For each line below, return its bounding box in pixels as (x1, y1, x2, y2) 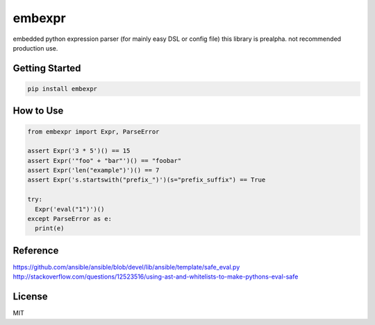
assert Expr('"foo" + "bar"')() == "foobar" (27, 157, 182, 164)
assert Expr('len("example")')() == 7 (27, 166, 160, 175)
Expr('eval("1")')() (35, 205, 105, 213)
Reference (12, 245, 59, 256)
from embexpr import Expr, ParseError (27, 128, 160, 135)
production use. (12, 44, 58, 52)
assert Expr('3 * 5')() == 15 (27, 147, 131, 155)
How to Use (12, 105, 64, 117)
